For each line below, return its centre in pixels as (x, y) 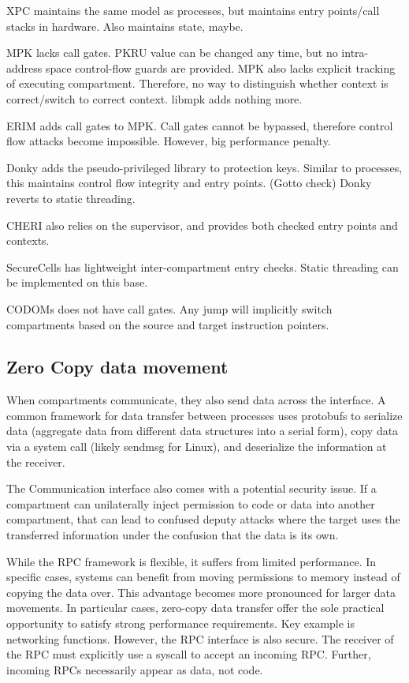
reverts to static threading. (71, 198)
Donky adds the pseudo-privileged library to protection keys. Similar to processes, (204, 167)
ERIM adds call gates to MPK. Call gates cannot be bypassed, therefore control (200, 125)
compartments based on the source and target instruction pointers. (168, 324)
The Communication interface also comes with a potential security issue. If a (191, 488)
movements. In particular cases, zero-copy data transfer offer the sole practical (195, 608)
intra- (355, 53)
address (24, 68)
